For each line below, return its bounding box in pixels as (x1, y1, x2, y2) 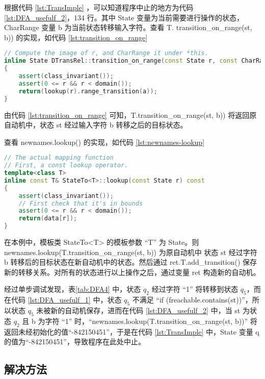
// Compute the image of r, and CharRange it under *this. (4, 49, 208, 57)
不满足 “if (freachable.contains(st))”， (132, 294, 252, 305)
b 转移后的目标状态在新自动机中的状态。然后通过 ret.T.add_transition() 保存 (4, 257, 257, 267)
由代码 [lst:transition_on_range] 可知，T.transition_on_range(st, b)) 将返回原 (4, 109, 257, 120)
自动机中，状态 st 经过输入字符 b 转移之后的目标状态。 (4, 119, 188, 130)
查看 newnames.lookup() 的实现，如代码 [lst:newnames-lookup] (4, 136, 205, 147)
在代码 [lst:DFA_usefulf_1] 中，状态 (4, 294, 122, 305)
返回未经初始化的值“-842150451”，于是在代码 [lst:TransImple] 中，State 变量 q (4, 326, 259, 337)
